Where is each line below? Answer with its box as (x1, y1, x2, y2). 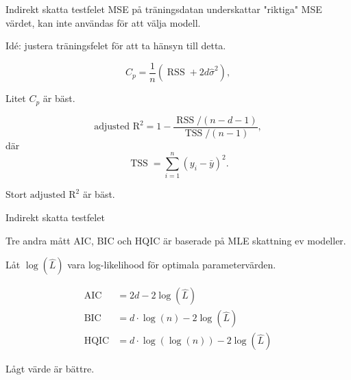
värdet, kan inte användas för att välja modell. (5, 15, 201, 29)
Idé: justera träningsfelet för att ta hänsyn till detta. (5, 38, 226, 53)
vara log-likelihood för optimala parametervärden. (67, 257, 276, 272)
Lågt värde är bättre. (5, 362, 95, 376)
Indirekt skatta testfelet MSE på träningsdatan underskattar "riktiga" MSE (5, 2, 322, 16)
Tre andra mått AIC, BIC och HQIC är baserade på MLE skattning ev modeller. (5, 233, 346, 247)
